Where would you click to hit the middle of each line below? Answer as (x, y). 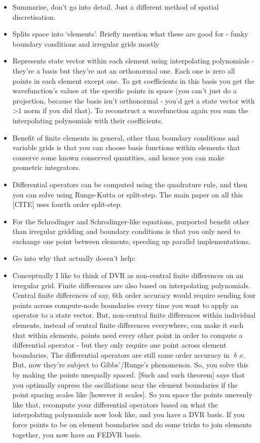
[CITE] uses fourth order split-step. (67, 204)
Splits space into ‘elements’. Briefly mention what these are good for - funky (130, 34)
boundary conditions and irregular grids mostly (86, 43)
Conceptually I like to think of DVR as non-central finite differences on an (128, 275)
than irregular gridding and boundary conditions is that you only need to (126, 231)
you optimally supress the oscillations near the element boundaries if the (125, 384)
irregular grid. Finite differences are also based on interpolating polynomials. (131, 285)
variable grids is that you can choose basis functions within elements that (126, 147)
